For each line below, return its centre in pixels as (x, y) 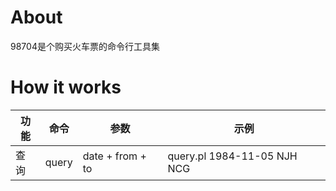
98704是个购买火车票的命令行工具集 (85, 46)
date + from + (114, 156)
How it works (66, 87)
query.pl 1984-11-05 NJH (232, 156)
